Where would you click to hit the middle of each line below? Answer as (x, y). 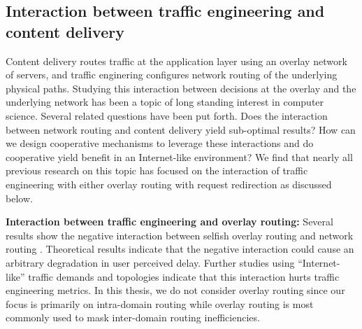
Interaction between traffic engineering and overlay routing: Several (169, 222)
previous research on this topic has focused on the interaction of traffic (157, 170)
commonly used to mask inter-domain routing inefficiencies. (133, 317)
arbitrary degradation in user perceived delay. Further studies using (150, 262)
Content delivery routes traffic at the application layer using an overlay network (176, 61)
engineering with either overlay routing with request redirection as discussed (169, 184)
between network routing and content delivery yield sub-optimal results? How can (181, 129)
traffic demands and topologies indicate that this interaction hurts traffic (184, 276)
